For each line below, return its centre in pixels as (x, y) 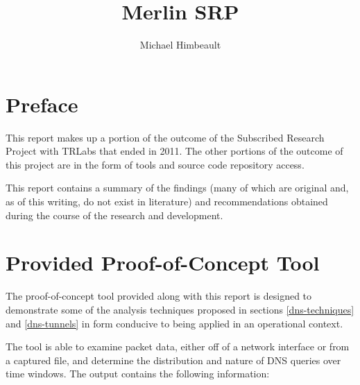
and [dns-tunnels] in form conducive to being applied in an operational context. (174, 323)
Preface (42, 104)
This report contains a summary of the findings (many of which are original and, (177, 188)
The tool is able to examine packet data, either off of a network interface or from (178, 346)
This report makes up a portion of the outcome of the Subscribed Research (165, 137)
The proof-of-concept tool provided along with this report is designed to (159, 296)
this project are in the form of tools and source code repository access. (155, 164)
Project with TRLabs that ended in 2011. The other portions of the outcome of (174, 151)
